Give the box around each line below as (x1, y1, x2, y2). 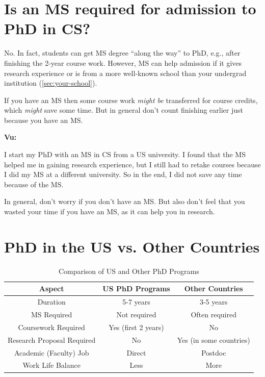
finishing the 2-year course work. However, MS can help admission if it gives (4, 57, 242, 68)
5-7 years (122, 296, 150, 307)
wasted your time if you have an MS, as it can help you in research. (4, 206, 215, 217)
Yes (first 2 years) (109, 321, 164, 332)
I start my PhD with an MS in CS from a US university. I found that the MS (4, 149, 246, 160)
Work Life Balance (22, 360, 81, 370)
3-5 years (199, 296, 228, 307)
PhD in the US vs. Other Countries (4, 236, 260, 257)
